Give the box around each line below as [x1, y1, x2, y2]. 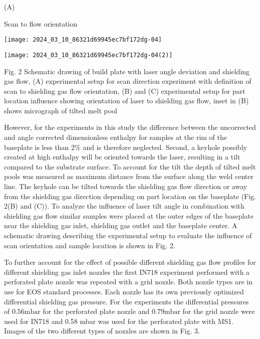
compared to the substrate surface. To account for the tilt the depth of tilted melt [4, 161, 256, 172]
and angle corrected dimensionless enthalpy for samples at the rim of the [4, 132, 227, 142]
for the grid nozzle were [182, 306, 255, 316]
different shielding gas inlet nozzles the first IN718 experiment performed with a [4, 266, 250, 277]
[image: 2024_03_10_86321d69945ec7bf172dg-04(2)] [4, 51, 173, 59]
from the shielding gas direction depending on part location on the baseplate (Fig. [4, 191, 256, 201]
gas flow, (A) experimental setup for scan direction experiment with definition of [4, 76, 251, 86]
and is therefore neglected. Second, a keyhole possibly [83, 141, 247, 152]
